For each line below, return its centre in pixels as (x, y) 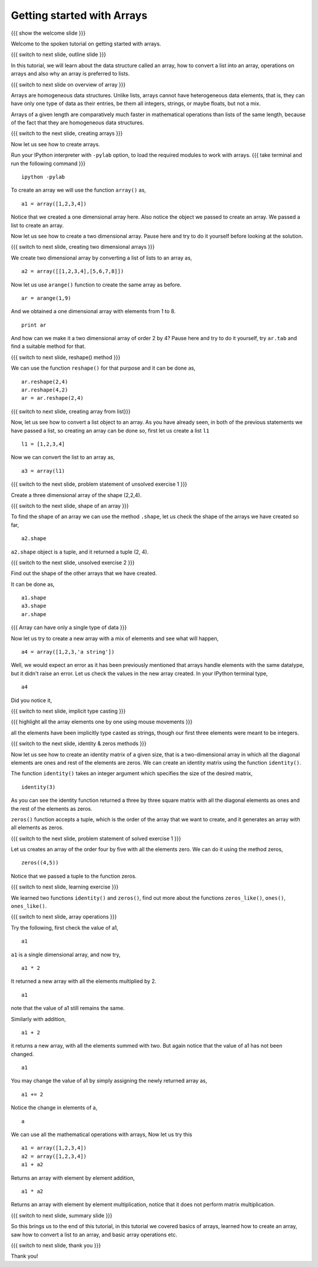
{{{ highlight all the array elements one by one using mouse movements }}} (102, 722)
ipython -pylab (43, 177)
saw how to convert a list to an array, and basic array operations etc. (94, 1235)
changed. (22, 1054)
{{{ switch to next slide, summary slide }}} (62, 1215)
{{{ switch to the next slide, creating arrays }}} (67, 133)
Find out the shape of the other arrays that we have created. (84, 573)
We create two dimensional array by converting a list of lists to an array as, (102, 258)
